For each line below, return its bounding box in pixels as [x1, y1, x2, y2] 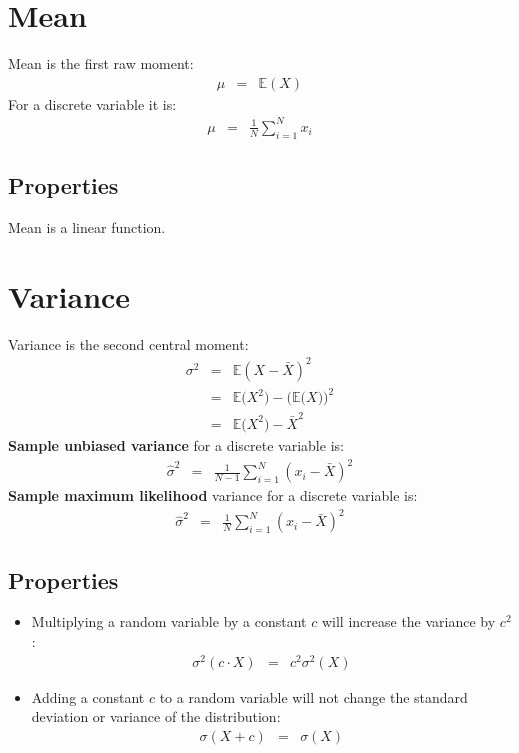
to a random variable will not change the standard [159, 686, 468, 707]
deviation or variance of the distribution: [31, 706, 281, 727]
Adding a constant [31, 686, 145, 707]
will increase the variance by [321, 611, 496, 632]
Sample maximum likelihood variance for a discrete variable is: [8, 485, 418, 506]
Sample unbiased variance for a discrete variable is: [8, 435, 344, 455]
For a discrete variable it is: [8, 93, 177, 114]
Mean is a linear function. [8, 216, 166, 237]
